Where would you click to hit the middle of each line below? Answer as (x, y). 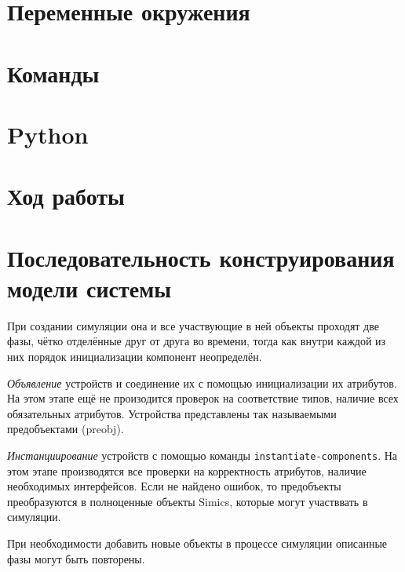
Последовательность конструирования (201, 257)
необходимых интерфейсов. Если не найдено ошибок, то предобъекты (174, 486)
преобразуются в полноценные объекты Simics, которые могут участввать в (188, 501)
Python (48, 134)
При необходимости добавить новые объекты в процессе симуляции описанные (197, 543)
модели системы (89, 288)
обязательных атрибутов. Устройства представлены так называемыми (172, 413)
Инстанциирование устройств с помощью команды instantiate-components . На (202, 455)
